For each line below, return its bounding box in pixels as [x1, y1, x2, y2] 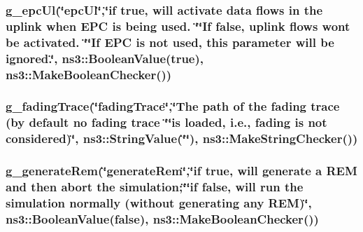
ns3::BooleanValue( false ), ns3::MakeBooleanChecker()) [6, 210, 319, 227]
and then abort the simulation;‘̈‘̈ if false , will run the [6, 178, 304, 196]
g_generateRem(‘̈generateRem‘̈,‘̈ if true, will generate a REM [6, 162, 357, 179]
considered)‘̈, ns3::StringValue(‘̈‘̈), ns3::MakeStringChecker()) [6, 130, 358, 147]
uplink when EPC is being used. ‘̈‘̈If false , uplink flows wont [6, 17, 350, 34]
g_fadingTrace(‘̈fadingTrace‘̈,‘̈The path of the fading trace [6, 97, 340, 115]
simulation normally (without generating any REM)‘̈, [6, 193, 312, 211]
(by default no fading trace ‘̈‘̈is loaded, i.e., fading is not [6, 114, 327, 131]
